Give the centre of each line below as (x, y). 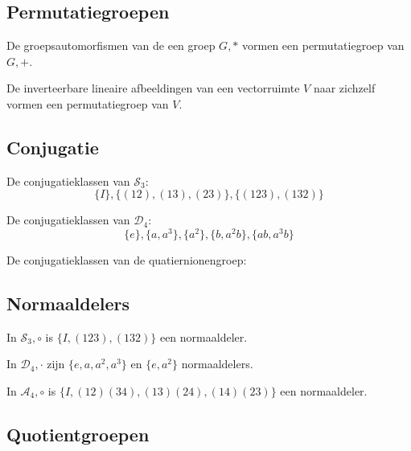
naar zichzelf (344, 88)
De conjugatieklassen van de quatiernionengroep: (127, 260)
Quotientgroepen (78, 435)
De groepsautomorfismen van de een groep (111, 45)
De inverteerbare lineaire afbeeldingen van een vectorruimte (153, 88)
